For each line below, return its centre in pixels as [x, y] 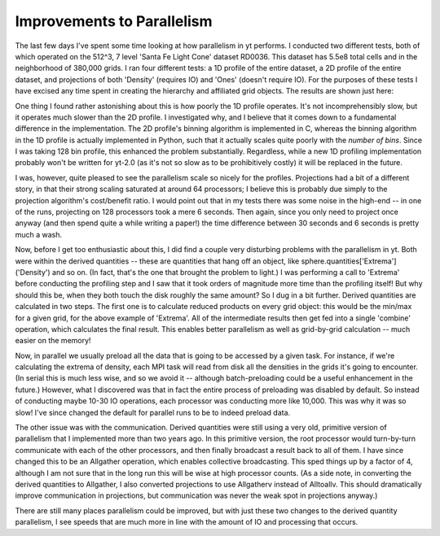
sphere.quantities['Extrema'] [349, 261]
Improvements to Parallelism [114, 21]
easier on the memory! [53, 341]
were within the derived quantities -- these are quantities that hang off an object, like [157, 261]
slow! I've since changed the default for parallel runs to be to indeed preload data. [153, 412]
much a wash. [39, 234]
